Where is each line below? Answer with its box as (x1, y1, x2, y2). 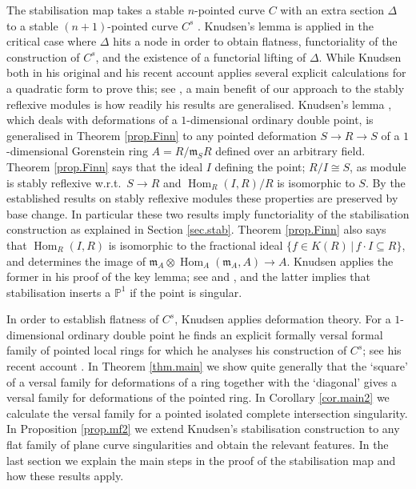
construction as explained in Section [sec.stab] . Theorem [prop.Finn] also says (6, 221, 386, 238)
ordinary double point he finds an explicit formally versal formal (68, 326, 383, 343)
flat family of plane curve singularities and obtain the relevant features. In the (6, 436, 389, 453)
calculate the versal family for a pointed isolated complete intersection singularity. (6, 404, 408, 421)
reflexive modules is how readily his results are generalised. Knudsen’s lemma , (6, 95, 392, 112)
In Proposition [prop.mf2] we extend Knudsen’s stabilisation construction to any (6, 420, 400, 437)
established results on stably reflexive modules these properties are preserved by (6, 190, 398, 206)
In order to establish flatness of (6, 311, 159, 327)
